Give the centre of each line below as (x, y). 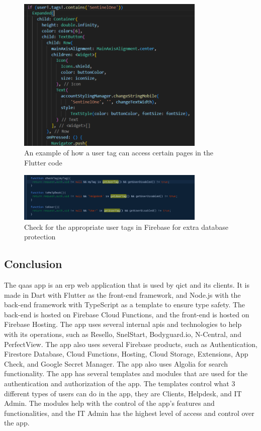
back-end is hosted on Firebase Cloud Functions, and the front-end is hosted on (127, 314)
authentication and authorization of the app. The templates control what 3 (120, 383)
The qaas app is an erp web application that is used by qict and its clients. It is (127, 285)
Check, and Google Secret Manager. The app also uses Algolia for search (116, 363)
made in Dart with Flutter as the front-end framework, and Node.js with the (122, 294)
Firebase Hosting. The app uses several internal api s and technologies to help (123, 324)
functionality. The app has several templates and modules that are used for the (126, 373)
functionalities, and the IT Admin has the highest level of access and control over (129, 413)
